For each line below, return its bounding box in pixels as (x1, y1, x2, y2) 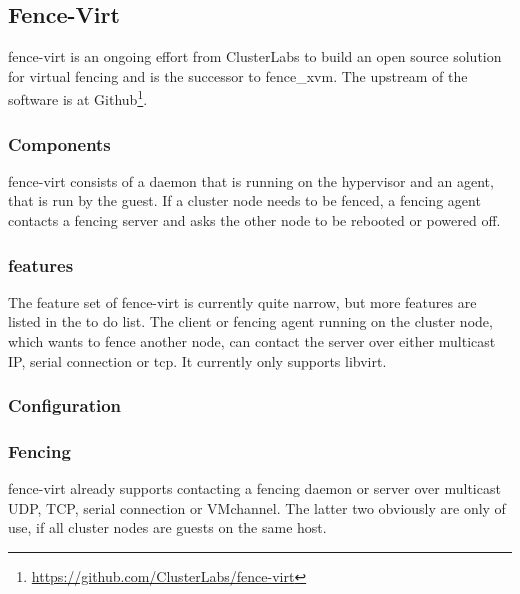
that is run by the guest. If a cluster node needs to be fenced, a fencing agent (8, 190, 481, 211)
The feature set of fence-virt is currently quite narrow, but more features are (8, 291, 477, 312)
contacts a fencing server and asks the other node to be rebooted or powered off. (8, 210, 501, 231)
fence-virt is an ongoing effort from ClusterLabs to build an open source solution (8, 46, 502, 67)
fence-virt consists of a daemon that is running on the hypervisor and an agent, (8, 170, 494, 191)
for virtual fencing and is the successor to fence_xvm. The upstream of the (8, 65, 468, 86)
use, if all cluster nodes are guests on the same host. (8, 517, 327, 538)
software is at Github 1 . (8, 86, 148, 110)
